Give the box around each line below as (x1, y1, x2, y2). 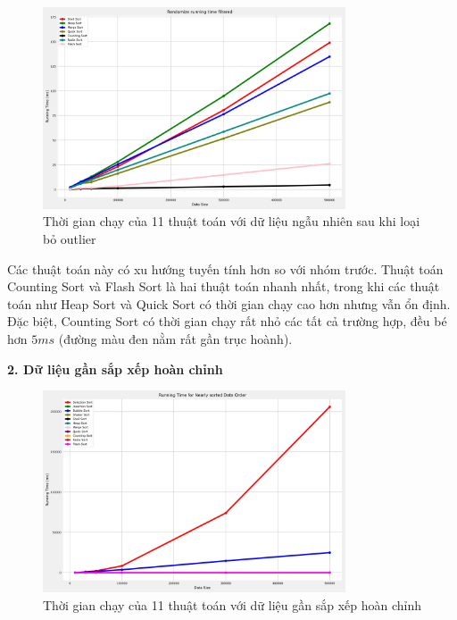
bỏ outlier (43, 230, 96, 248)
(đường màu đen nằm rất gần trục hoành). (58, 330, 293, 348)
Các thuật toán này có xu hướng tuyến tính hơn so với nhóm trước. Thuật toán (7, 259, 444, 278)
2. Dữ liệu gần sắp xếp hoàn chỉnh (7, 359, 223, 378)
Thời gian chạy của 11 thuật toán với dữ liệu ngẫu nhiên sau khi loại (43, 212, 420, 230)
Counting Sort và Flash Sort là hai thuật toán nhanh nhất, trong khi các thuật (7, 277, 440, 296)
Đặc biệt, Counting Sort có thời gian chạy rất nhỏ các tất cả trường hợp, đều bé (7, 312, 447, 331)
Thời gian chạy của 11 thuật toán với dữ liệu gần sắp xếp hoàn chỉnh (43, 595, 421, 614)
